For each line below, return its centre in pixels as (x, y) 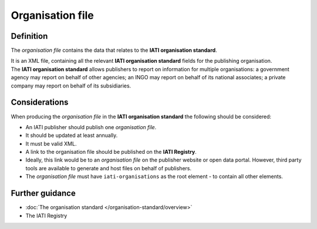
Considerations (40, 102)
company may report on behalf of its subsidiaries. (71, 86)
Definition (29, 36)
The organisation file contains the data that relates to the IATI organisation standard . (114, 50)
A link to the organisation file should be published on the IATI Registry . (111, 152)
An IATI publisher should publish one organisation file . (91, 127)
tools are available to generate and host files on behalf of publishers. (109, 168)
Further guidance (43, 193)
